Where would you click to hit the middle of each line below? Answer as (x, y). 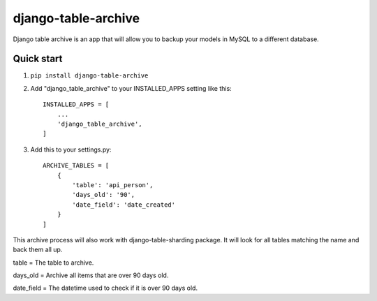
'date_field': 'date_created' (124, 205)
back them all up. (38, 250)
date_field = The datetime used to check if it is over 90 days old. (105, 288)
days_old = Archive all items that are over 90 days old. (91, 275)
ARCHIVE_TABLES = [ (76, 166)
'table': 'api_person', (113, 185)
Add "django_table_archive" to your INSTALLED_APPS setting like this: (131, 88)
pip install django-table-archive (89, 76)
